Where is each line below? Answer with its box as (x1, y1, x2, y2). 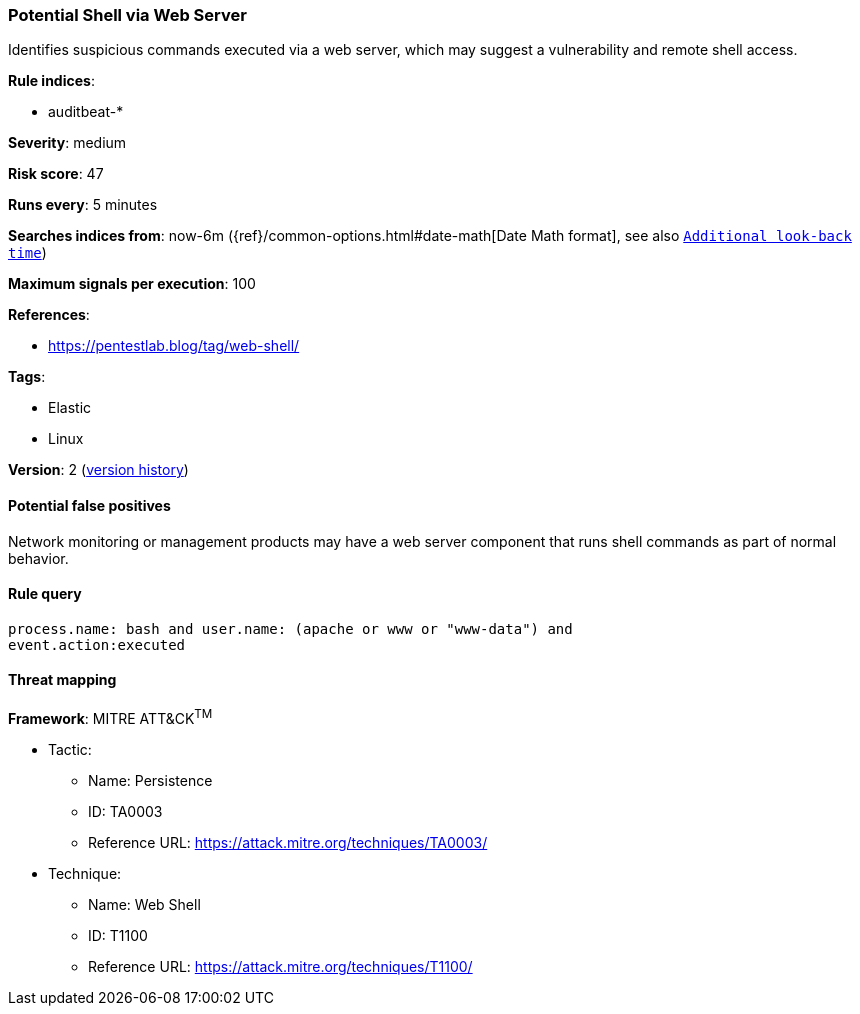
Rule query (8, 585, 82, 603)
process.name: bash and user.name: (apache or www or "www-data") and (8, 620, 573, 637)
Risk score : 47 (8, 165, 104, 183)
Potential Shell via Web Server (8, 5, 247, 25)
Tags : (8, 368, 46, 386)
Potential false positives (8, 496, 171, 514)
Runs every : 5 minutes (8, 196, 158, 214)
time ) (8, 244, 47, 262)
